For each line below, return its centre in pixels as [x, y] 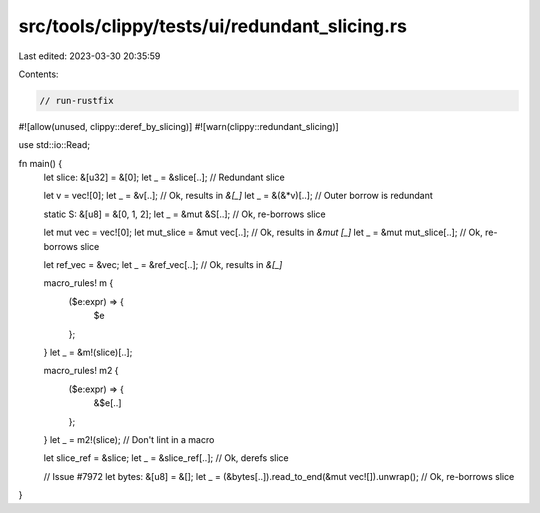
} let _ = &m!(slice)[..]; [88, 352]
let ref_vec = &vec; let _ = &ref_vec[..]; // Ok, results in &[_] [163, 265]
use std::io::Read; [54, 145]
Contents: [38, 74]
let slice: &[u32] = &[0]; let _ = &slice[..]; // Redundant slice [164, 177]
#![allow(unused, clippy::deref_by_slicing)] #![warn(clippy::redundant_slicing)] [178, 126]
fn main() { [40, 163]
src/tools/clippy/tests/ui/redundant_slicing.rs [212, 26]
